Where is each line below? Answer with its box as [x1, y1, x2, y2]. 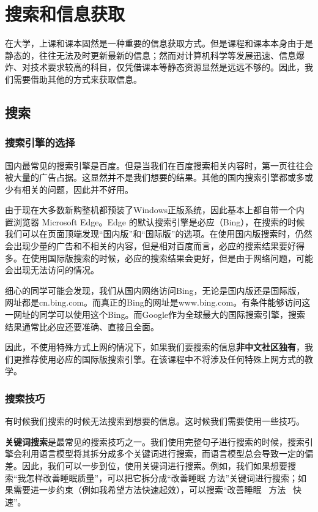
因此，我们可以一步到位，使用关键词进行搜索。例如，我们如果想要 [21, 459, 287, 472]
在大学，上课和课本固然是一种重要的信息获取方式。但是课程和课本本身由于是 [5, 37, 313, 50]
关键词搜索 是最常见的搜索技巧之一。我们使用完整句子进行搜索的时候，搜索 [5, 435, 305, 448]
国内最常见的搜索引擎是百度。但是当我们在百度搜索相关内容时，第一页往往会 [5, 159, 313, 171]
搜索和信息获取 [5, 1, 125, 26]
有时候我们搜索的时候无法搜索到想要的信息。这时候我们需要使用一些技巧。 [5, 415, 305, 427]
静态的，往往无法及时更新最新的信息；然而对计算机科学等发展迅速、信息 [5, 48, 296, 61]
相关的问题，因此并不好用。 [21, 183, 133, 195]
